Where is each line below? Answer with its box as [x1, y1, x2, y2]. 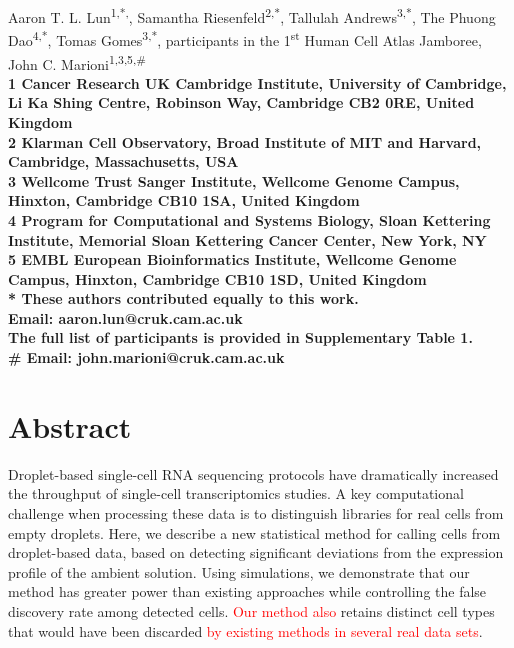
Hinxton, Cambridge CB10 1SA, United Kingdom [8, 190, 360, 211]
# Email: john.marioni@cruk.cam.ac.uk [8, 347, 285, 368]
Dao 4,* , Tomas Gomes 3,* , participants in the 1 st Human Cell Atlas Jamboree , [8, 27, 482, 50]
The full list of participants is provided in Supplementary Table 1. [8, 327, 473, 348]
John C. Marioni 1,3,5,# [8, 50, 146, 74]
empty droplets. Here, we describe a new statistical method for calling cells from [8, 522, 501, 543]
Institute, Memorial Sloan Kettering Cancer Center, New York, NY [8, 229, 487, 250]
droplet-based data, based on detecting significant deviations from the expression [8, 542, 504, 563]
